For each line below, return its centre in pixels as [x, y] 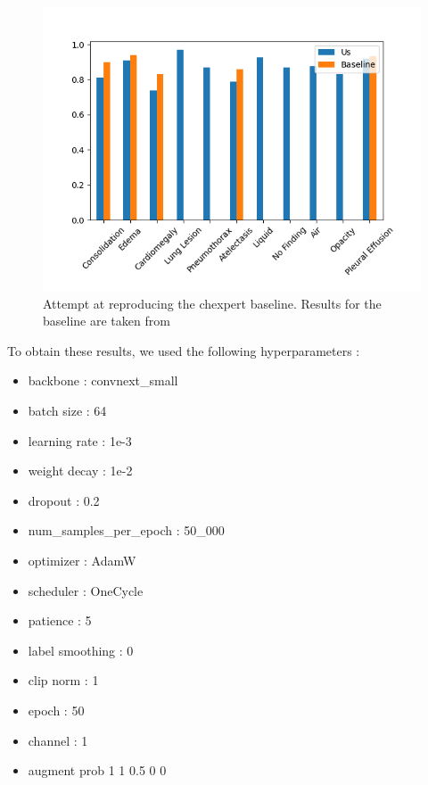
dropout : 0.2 [64, 500]
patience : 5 [60, 620]
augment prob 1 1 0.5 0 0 [97, 770]
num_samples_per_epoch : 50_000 [126, 530]
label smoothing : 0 [81, 650]
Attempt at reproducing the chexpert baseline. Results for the [212, 303]
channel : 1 [58, 740]
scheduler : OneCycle [86, 590]
